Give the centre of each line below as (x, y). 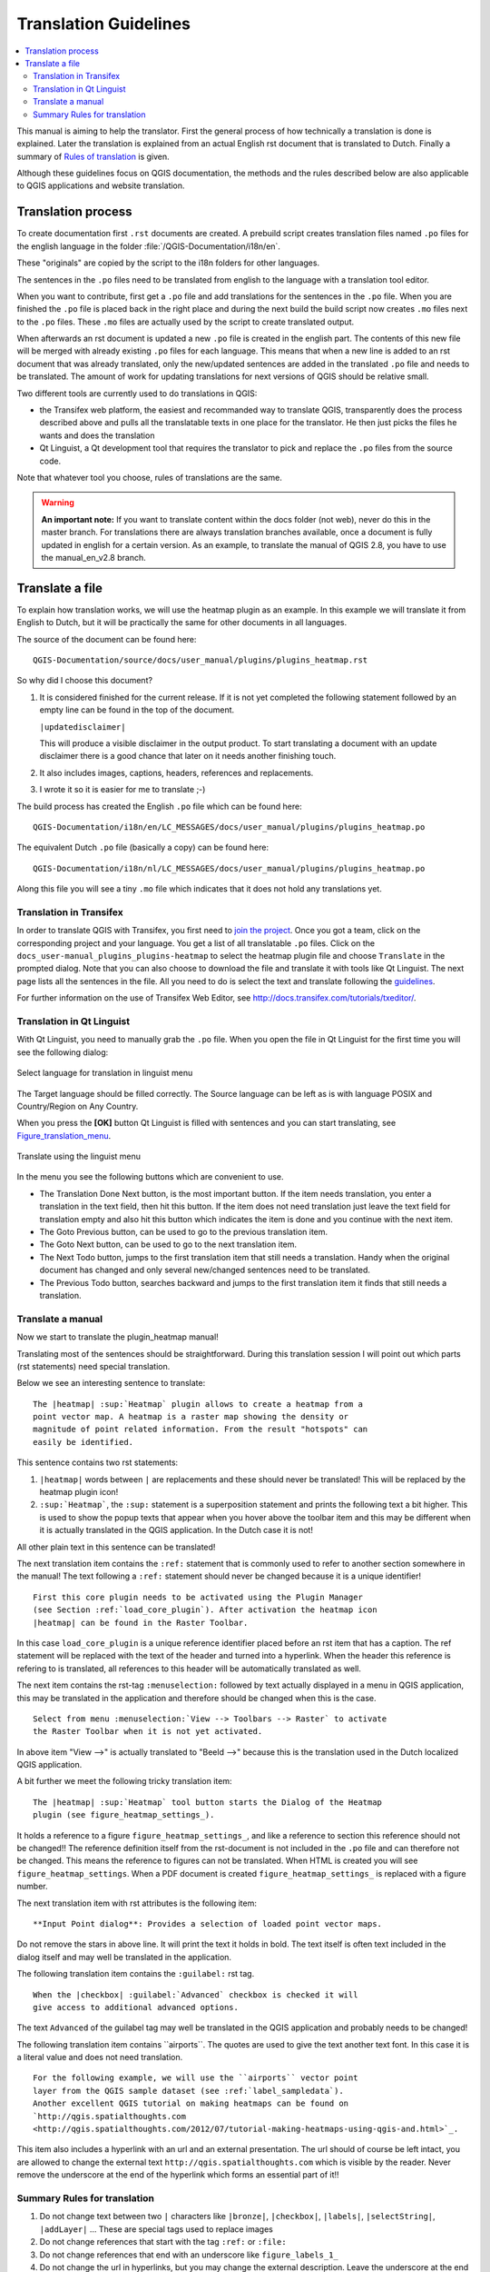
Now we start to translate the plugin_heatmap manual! (118, 1337)
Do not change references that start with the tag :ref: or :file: (163, 2242)
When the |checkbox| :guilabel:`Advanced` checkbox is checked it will (196, 1994)
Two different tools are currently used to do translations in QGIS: (137, 393)
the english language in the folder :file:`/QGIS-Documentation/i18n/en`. (149, 246)
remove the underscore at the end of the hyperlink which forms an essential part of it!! (178, 2175)
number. (32, 1887)
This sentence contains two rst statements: (98, 1462)
